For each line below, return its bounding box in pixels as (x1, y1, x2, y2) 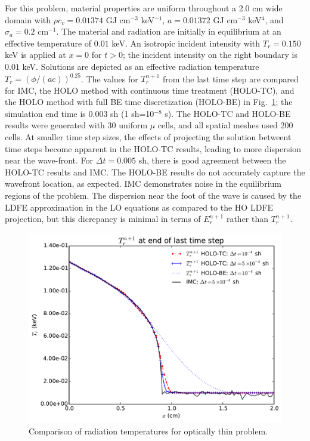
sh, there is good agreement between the (138, 154, 286, 166)
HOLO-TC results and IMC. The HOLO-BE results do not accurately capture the (5, 165, 305, 178)
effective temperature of (5, 36, 92, 49)
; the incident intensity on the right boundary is (122, 48, 298, 61)
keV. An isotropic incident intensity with (111, 36, 261, 49)
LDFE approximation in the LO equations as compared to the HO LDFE (5, 201, 274, 213)
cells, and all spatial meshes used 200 (157, 119, 293, 131)
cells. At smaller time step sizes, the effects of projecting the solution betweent (5, 131, 292, 143)
